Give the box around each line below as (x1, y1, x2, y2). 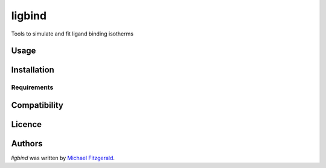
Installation (11, 65, 54, 75)
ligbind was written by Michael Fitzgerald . (11, 154, 115, 162)
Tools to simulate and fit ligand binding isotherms (11, 30, 134, 37)
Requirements (11, 83, 54, 92)
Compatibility (11, 100, 63, 110)
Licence (11, 119, 42, 129)
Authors (11, 138, 43, 149)
